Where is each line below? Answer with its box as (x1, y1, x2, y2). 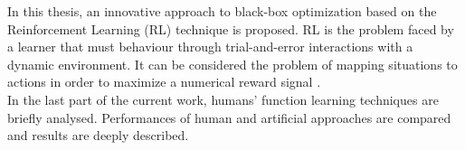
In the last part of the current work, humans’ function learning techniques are (7, 89, 439, 108)
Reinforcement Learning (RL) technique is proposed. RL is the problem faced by (7, 19, 454, 38)
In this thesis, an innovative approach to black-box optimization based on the (7, 2, 437, 20)
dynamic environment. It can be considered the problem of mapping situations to (7, 54, 458, 73)
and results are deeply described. (7, 126, 189, 145)
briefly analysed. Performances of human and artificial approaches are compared (7, 108, 451, 127)
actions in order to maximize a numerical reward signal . (7, 72, 321, 91)
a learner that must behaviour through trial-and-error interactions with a (7, 37, 413, 56)
